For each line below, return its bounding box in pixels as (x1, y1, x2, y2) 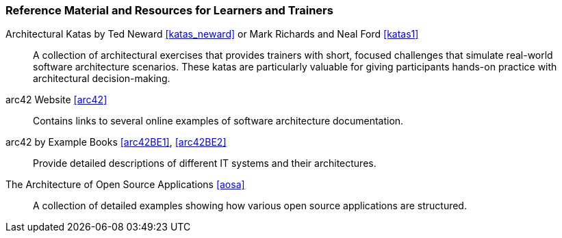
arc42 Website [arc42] (5, 94, 107, 106)
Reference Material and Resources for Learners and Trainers (5, 3, 333, 17)
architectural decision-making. (33, 72, 170, 85)
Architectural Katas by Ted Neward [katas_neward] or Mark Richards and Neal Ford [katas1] (5, 28, 419, 40)
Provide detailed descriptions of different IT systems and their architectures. (33, 157, 376, 170)
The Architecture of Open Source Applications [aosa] (5, 178, 245, 191)
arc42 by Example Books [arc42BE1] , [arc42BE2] (5, 136, 227, 148)
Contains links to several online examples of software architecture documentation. (33, 115, 404, 127)
